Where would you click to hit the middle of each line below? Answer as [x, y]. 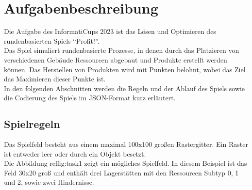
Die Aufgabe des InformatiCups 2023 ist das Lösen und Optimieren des [110, 31]
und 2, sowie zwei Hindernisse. [49, 182]
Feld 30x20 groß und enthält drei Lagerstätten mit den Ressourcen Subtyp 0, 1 [121, 172]
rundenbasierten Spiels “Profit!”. [52, 40]
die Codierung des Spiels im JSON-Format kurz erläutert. [90, 98]
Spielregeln [32, 124]
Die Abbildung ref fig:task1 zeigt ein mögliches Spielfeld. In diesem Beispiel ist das [126, 163]
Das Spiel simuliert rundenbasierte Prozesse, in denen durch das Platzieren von [122, 50]
